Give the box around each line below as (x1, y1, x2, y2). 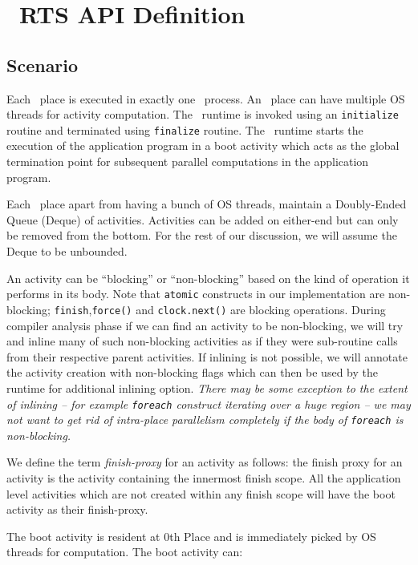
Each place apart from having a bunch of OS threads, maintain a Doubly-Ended (6, 196, 407, 212)
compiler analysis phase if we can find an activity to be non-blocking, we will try (6, 317, 404, 333)
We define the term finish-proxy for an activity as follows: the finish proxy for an (6, 454, 403, 470)
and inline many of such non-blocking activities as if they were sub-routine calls (6, 333, 398, 349)
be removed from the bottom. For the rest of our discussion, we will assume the (6, 227, 397, 244)
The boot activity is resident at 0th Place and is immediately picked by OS (6, 527, 376, 544)
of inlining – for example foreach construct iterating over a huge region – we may (6, 395, 411, 412)
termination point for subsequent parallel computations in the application (6, 153, 369, 170)
